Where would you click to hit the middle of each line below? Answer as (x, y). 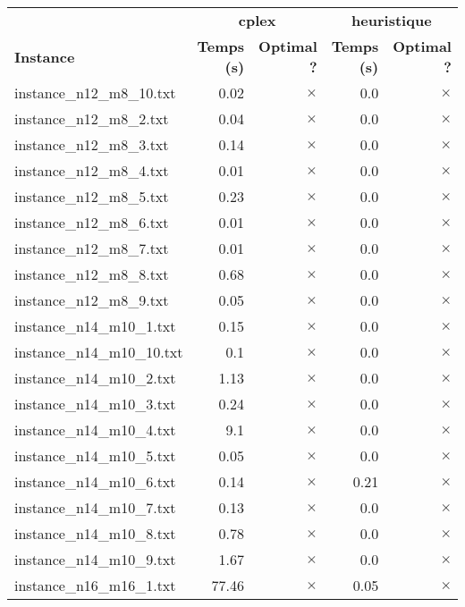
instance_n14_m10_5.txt (95, 455)
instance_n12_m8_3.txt (92, 144)
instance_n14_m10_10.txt (99, 352)
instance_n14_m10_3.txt (95, 404)
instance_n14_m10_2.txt (95, 378)
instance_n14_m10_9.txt (95, 559)
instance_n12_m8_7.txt (92, 248)
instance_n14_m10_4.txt (95, 430)
